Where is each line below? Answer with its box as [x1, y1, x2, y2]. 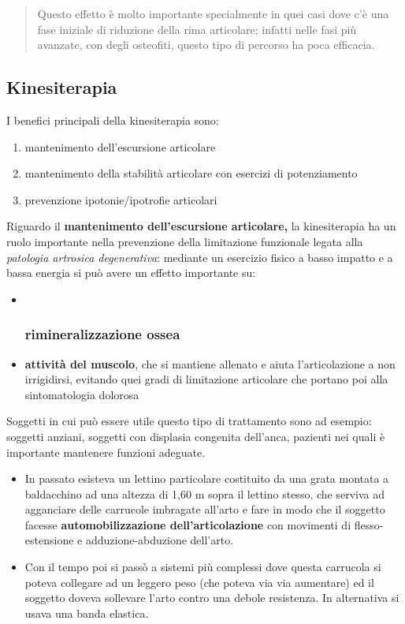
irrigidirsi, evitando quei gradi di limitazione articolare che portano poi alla [24, 371, 388, 387]
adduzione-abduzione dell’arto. [85, 532, 234, 548]
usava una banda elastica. [24, 604, 149, 621]
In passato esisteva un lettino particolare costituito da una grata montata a [24, 470, 389, 487]
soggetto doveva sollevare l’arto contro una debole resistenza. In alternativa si [24, 589, 399, 606]
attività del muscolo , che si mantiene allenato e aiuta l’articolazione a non [24, 355, 396, 372]
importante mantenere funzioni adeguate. [6, 443, 206, 460]
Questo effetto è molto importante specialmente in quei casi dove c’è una [37, 6, 389, 21]
